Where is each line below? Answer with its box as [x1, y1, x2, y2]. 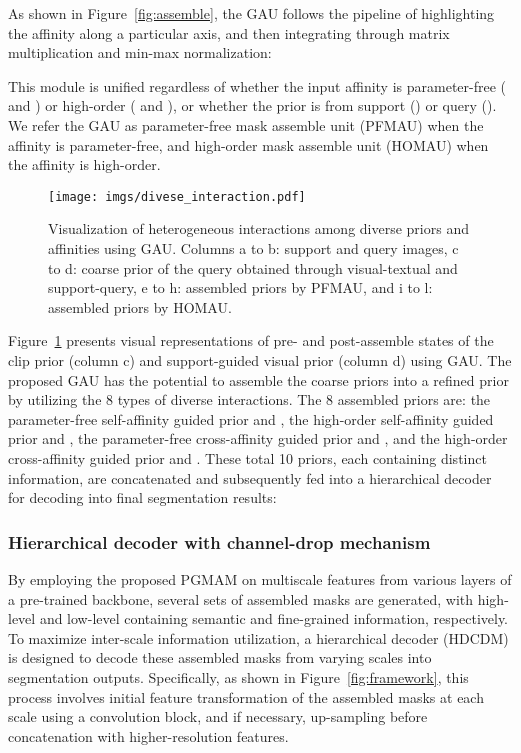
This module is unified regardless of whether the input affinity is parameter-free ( [8, 75, 507, 96]
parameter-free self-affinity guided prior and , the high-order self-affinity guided [8, 408, 494, 429]
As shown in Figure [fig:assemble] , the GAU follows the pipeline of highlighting [8, 3, 495, 23]
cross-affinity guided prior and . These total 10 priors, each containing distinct [8, 447, 487, 468]
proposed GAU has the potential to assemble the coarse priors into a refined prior [8, 369, 509, 390]
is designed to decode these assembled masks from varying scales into [8, 647, 432, 668]
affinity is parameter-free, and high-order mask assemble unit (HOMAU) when [8, 134, 489, 155]
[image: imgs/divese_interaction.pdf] [48, 189, 306, 204]
